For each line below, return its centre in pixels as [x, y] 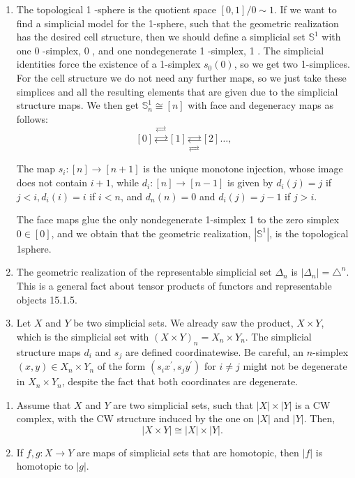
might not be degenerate [295, 366]
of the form [121, 366]
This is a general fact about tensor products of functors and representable [174, 286]
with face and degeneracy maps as [260, 105]
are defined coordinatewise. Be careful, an [214, 351]
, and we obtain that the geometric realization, [151, 233]
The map [36, 169]
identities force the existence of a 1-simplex [108, 64]
